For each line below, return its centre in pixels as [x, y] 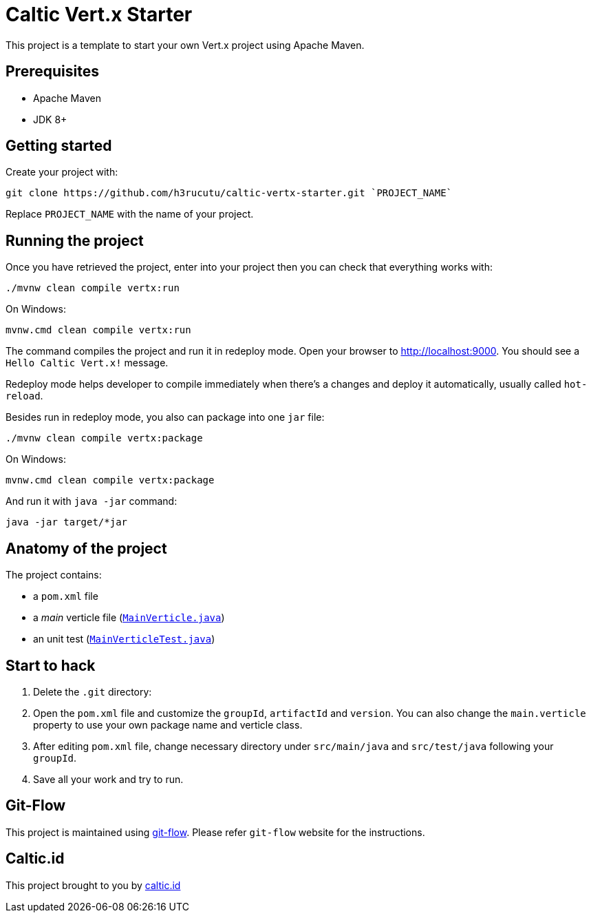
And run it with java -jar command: [92, 501]
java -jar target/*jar [67, 522]
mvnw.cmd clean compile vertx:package [110, 480]
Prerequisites [52, 72]
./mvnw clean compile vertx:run [93, 288]
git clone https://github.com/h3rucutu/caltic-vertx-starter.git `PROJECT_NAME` [229, 193]
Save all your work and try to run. [108, 779]
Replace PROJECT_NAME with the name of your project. [130, 214]
